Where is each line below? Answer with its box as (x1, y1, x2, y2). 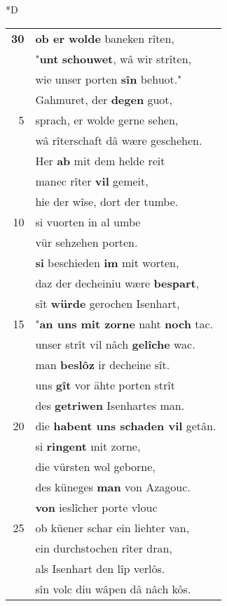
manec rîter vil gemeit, (35, 172, 149, 189)
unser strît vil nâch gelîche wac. (35, 335, 195, 352)
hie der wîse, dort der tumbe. (35, 193, 179, 209)
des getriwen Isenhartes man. (35, 397, 185, 413)
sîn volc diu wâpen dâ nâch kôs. (35, 580, 191, 597)
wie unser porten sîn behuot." (35, 70, 182, 87)
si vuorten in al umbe (35, 213, 141, 230)
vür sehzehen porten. (35, 233, 138, 250)
